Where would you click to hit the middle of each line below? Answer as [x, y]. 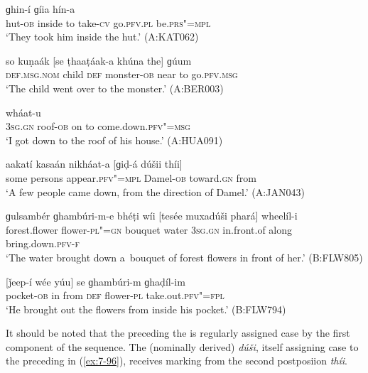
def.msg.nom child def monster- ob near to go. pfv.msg [122, 74]
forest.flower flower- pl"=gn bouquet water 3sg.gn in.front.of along [149, 229]
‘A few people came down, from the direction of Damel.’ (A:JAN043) [155, 191]
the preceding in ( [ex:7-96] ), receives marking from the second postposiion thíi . [177, 361]
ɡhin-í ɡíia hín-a [40, 9]
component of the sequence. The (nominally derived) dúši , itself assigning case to [182, 346]
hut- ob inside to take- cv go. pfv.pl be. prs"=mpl [108, 22]
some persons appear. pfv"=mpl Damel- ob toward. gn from [131, 177]
